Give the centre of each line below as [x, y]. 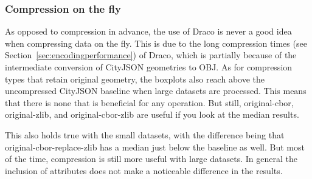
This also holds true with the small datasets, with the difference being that [145, 134]
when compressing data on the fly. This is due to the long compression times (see [156, 43]
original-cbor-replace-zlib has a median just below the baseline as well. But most [155, 147]
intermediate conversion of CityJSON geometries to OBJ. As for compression [149, 67]
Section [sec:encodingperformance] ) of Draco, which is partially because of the [151, 55]
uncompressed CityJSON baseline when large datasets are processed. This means [156, 91]
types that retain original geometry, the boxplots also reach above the [135, 79]
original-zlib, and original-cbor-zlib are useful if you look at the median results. [152, 114]
